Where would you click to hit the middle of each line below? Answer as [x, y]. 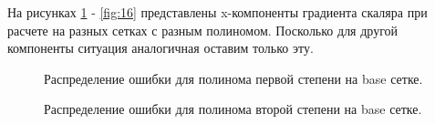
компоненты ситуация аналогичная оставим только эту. [161, 48]
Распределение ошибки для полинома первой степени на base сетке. [233, 78]
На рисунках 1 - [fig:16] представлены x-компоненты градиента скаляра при [217, 12]
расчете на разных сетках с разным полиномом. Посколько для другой [203, 30]
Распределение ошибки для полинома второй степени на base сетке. [233, 109]
